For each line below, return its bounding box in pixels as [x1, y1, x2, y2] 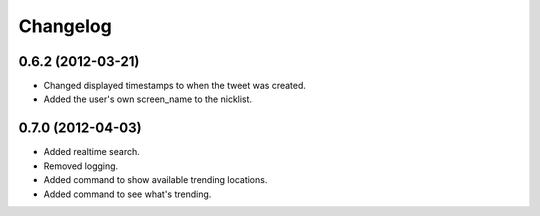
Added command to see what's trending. [43, 188, 212, 200]
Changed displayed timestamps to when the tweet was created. [43, 80, 307, 92]
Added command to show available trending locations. [43, 174, 268, 186]
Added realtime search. [43, 146, 140, 158]
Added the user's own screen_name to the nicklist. [43, 93, 253, 105]
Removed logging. [43, 160, 119, 172]
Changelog [18, 15, 112, 37]
